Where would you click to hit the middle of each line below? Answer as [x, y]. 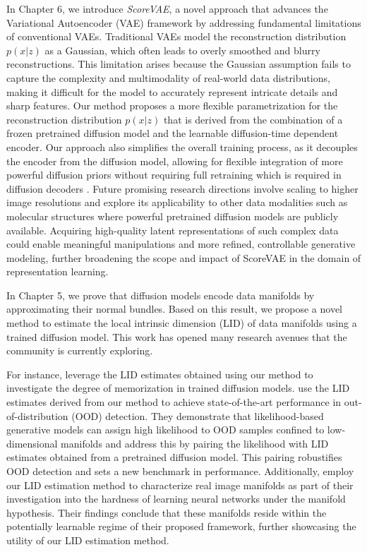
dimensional [32, 443]
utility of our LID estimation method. [88, 540]
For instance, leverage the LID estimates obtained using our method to [160, 374]
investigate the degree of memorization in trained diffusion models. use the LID [178, 388]
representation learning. [58, 271]
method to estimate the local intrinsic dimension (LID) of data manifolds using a [182, 323]
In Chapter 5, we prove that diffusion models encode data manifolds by [161, 295]
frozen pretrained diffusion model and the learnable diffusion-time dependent [173, 133]
